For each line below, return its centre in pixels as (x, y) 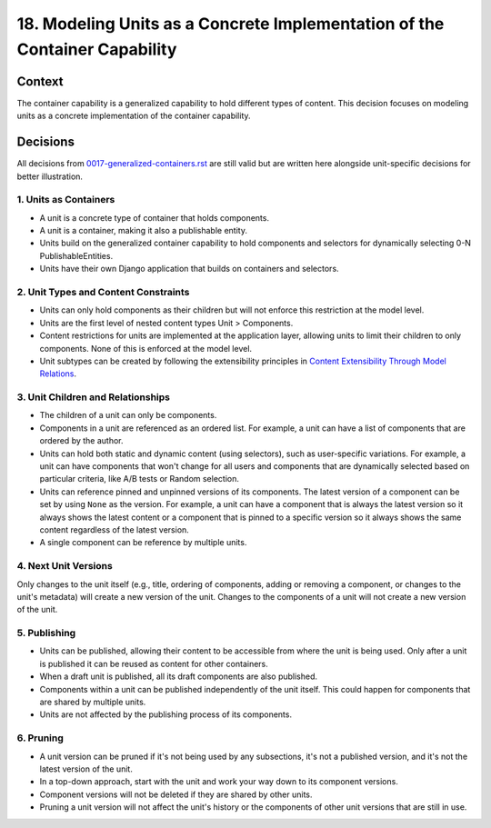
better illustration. (50, 176)
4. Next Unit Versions (65, 566)
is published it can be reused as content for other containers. (154, 663)
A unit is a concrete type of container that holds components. (155, 217)
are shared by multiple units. (93, 702)
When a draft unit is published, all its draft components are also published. (179, 676)
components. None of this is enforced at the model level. (146, 348)
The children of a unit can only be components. (128, 415)
